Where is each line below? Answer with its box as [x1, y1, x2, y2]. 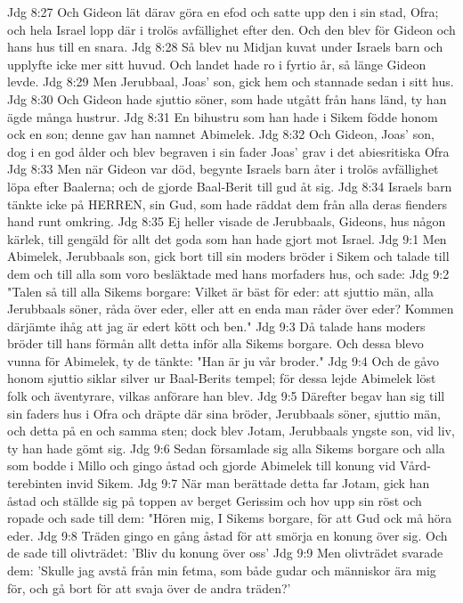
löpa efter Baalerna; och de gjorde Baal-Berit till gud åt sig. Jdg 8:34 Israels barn [7, 176, 452, 195]
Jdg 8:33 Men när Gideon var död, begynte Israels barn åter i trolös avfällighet [7, 159, 439, 178]
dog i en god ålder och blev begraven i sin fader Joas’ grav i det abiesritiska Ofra [7, 142, 450, 160]
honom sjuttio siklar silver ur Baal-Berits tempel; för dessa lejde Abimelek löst [7, 369, 436, 387]
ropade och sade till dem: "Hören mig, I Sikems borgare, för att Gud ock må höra [7, 509, 452, 527]
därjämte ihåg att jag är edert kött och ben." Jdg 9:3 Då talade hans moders [7, 316, 426, 335]
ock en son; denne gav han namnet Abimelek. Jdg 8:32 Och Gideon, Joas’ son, [7, 125, 435, 143]
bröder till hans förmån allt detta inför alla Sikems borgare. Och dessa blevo [7, 334, 424, 353]
